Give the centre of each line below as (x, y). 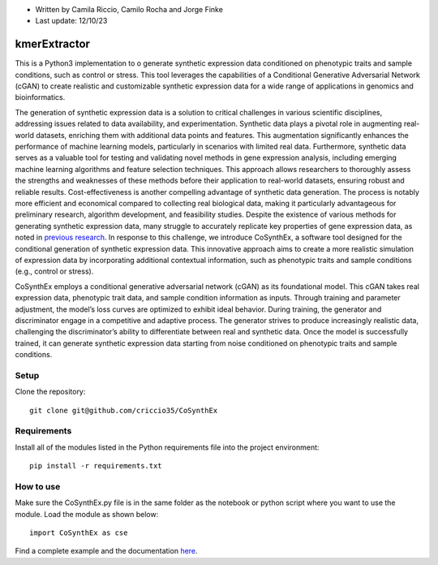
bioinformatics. (40, 97)
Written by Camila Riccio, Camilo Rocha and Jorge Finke (129, 9)
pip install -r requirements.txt (96, 466)
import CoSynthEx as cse (79, 533)
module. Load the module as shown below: (87, 514)
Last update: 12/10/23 (71, 21)
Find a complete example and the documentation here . (106, 551)
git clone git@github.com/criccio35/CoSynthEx (124, 410)
